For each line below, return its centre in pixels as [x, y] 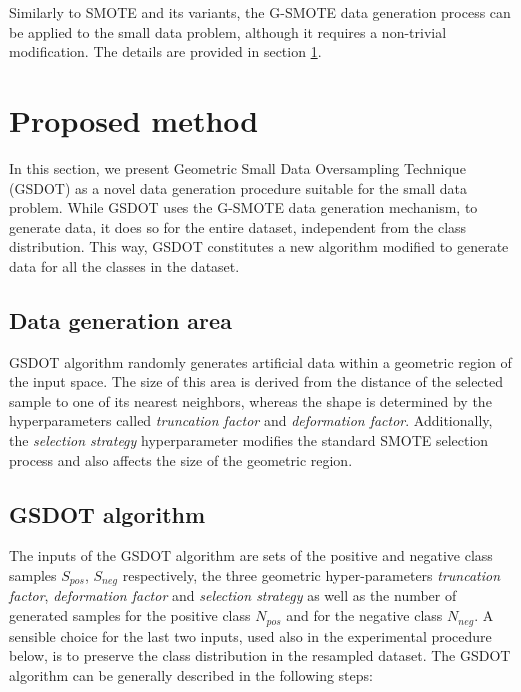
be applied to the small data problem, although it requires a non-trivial [228, 31]
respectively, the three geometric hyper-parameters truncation [311, 575]
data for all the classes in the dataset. [124, 265]
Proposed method [134, 119]
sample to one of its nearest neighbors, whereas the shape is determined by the [250, 400]
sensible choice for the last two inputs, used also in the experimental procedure [250, 635]
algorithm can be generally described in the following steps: [191, 674]
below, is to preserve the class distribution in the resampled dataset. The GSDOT [260, 655]
